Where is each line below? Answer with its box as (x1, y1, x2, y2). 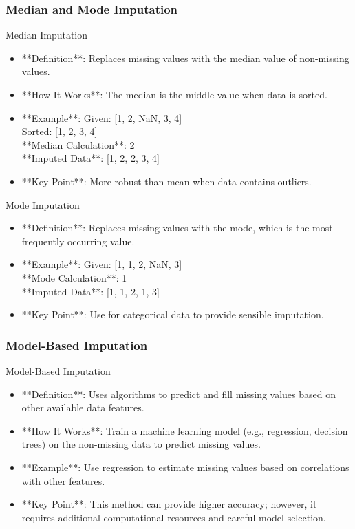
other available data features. (21, 400, 144, 415)
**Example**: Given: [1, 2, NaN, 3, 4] (21, 110, 182, 125)
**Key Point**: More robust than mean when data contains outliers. (21, 174, 312, 188)
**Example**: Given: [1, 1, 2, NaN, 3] (21, 257, 182, 271)
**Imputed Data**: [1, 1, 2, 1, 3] (21, 284, 160, 298)
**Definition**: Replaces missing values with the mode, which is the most (21, 220, 333, 235)
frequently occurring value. (21, 234, 135, 248)
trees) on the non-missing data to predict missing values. (21, 437, 261, 451)
